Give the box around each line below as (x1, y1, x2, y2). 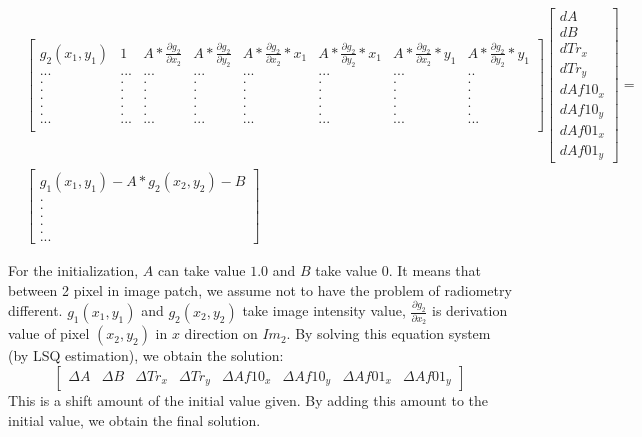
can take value (157, 260, 246, 281)
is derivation (431, 300, 508, 321)
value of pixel (8, 323, 90, 344)
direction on (184, 323, 258, 344)
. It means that (388, 260, 481, 281)
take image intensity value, (242, 300, 406, 321)
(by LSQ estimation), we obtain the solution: (8, 345, 284, 366)
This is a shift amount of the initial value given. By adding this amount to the (8, 390, 489, 411)
